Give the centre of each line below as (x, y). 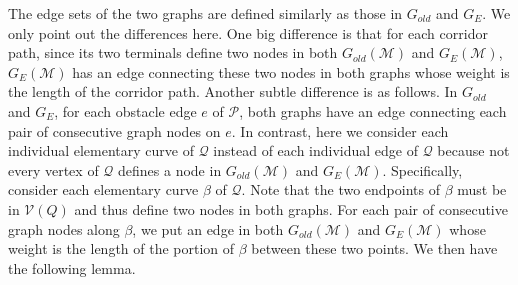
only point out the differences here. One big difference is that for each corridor (248, 32)
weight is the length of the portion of (121, 248)
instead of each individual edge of (316, 150)
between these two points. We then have (374, 248)
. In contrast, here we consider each (340, 130)
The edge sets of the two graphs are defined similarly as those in (205, 13)
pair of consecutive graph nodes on (114, 130)
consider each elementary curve (103, 189)
